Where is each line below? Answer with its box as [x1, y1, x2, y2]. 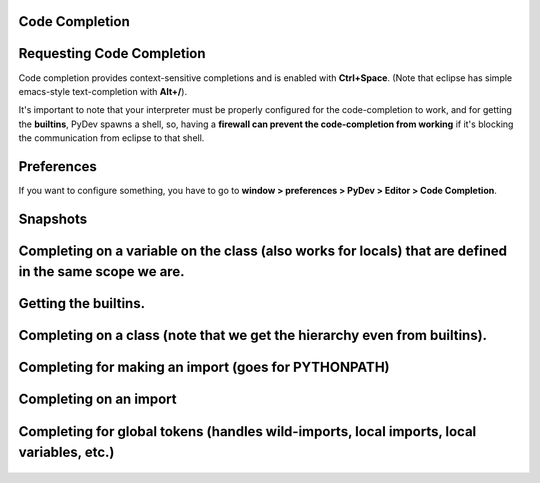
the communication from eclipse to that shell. [18, 132, 205, 144]
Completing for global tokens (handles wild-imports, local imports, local [18, 423, 477, 440]
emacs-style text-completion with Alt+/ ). [18, 85, 188, 97]
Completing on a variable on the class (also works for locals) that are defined [18, 242, 508, 259]
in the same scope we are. [18, 263, 185, 280]
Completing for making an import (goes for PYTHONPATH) [18, 359, 390, 376]
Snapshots [18, 210, 88, 227]
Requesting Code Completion [18, 45, 206, 62]
